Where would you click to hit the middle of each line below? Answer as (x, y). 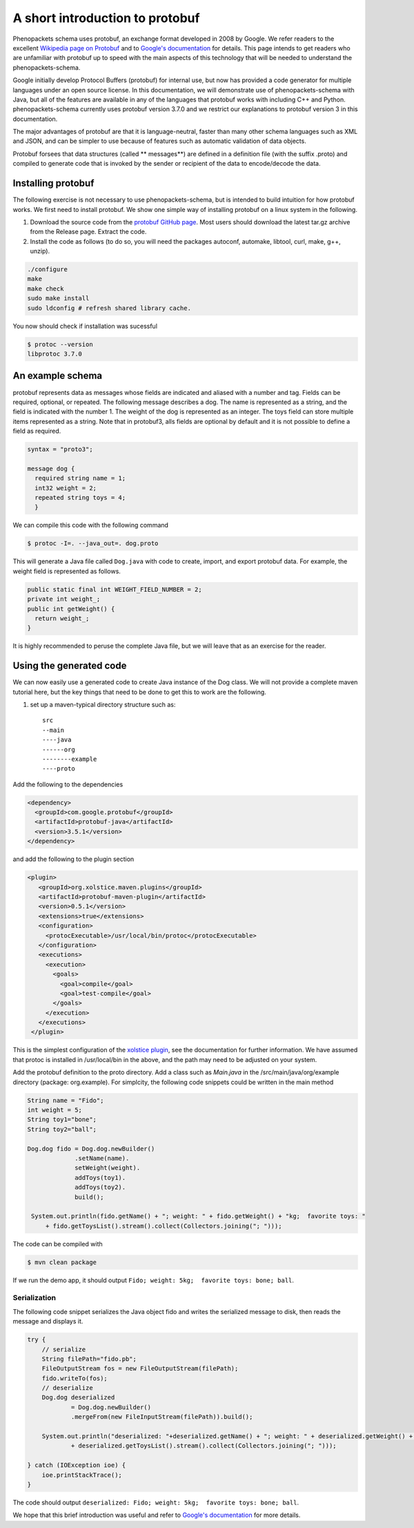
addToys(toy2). (100, 1187)
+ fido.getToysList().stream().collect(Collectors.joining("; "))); (164, 1226)
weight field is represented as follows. (67, 571)
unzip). (40, 251)
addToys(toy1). (100, 1178)
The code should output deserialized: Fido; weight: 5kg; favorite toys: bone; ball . (156, 1502)
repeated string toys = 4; (80, 497)
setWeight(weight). (108, 1168)
